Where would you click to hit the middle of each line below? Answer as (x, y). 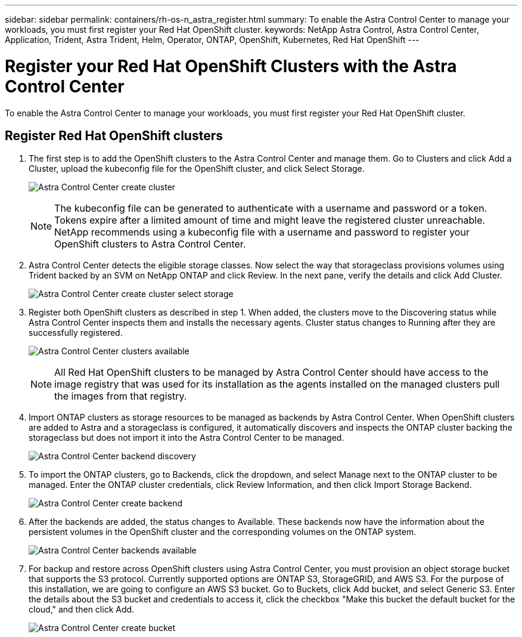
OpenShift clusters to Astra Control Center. (150, 244)
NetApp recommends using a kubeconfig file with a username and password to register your (262, 232)
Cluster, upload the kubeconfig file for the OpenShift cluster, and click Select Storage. (197, 169)
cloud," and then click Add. (82, 610)
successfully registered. (76, 333)
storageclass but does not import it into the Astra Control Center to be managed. (187, 438)
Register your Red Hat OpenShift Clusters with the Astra (231, 66)
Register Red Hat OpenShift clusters (114, 135)
